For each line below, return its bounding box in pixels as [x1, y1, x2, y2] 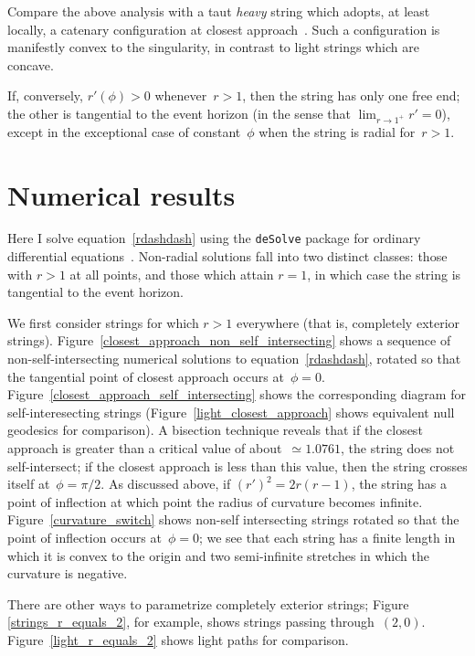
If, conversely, [7, 86, 83, 105]
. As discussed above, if [100, 474, 231, 493]
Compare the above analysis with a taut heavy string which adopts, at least [7, 2, 430, 20]
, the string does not [341, 439, 455, 458]
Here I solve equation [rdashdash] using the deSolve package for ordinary [7, 228, 421, 248]
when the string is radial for [259, 122, 416, 141]
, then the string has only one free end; [242, 86, 460, 105]
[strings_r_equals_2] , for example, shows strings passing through [7, 612, 375, 631]
